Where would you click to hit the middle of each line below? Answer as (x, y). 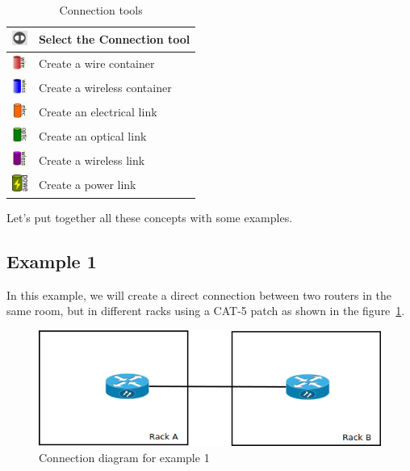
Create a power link (87, 185)
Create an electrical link (98, 112)
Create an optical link (92, 135)
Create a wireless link (92, 160)
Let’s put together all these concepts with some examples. (150, 218)
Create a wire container (96, 63)
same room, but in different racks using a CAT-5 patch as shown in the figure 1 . (206, 311)
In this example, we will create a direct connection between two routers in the (199, 294)
